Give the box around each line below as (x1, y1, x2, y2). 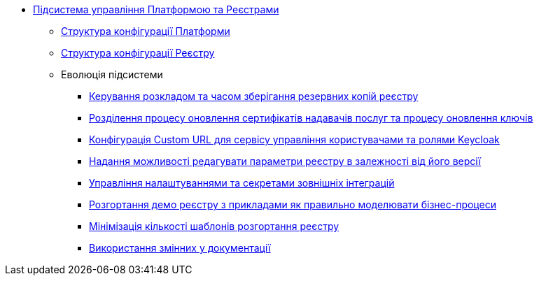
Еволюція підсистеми (61, 69, 163, 80)
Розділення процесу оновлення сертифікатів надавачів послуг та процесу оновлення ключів (89, 112, 533, 124)
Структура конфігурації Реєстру (61, 47, 215, 59)
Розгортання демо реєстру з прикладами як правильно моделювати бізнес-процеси (89, 199, 496, 210)
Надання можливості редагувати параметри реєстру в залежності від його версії (89, 155, 482, 167)
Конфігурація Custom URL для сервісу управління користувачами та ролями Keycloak (89, 134, 500, 145)
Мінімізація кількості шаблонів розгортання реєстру (89, 220, 339, 232)
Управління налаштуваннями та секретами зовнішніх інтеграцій (89, 177, 395, 189)
